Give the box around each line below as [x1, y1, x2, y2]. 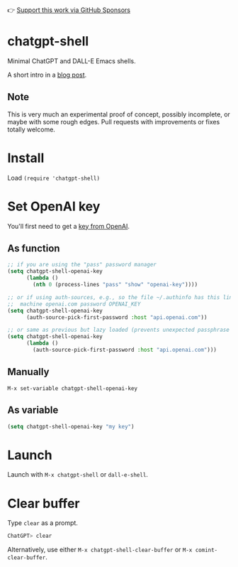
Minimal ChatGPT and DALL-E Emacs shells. [7, 56, 136, 65]
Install [7, 150, 45, 166]
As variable [7, 404, 59, 416]
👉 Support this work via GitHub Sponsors [7, 6, 131, 14]
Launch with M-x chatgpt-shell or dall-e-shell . [7, 470, 149, 479]
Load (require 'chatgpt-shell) [7, 173, 101, 182]
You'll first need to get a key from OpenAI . [7, 222, 130, 230]
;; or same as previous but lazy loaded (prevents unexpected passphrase [7, 326, 230, 334]
